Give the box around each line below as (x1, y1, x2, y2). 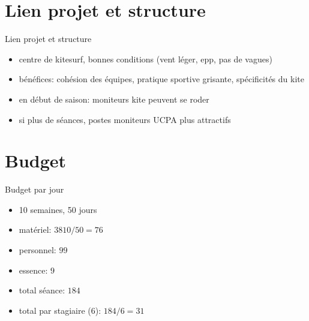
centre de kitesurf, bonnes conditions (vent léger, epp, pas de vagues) (19, 52, 272, 65)
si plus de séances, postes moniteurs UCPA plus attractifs (19, 113, 231, 125)
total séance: (19, 284, 65, 296)
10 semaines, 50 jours (19, 203, 97, 215)
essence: (19, 263, 48, 276)
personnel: (19, 244, 56, 256)
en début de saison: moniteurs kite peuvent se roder (19, 92, 209, 105)
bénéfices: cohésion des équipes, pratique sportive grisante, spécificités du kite (19, 73, 304, 85)
